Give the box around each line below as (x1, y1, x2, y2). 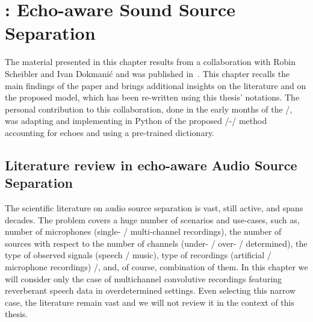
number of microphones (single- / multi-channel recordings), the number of (5, 225, 282, 238)
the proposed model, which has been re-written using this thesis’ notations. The (5, 91, 300, 104)
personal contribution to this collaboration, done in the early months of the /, (5, 102, 293, 115)
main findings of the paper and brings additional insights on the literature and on (5, 79, 306, 91)
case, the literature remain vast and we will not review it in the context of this (5, 296, 295, 308)
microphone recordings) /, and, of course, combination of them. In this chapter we (5, 261, 308, 273)
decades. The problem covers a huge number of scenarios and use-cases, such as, (5, 213, 300, 226)
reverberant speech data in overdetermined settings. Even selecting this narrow (5, 284, 296, 297)
